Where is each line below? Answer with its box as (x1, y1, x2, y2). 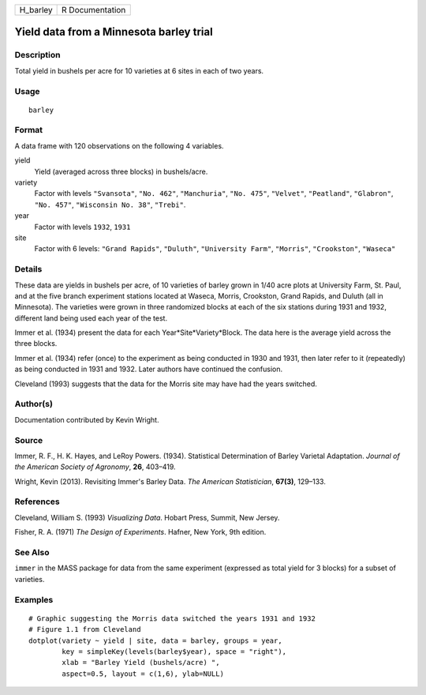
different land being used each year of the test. (14, 313, 168, 323)
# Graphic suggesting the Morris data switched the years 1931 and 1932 (28, 614, 316, 623)
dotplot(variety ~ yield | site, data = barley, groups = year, (28, 636, 283, 645)
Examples (14, 594, 54, 605)
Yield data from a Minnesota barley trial (14, 25, 213, 39)
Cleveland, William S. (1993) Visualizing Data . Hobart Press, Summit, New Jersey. (14, 513, 280, 522)
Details (14, 264, 43, 275)
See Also (14, 547, 50, 558)
